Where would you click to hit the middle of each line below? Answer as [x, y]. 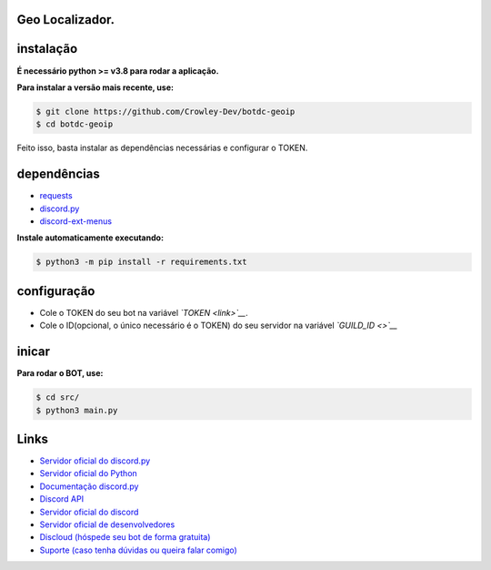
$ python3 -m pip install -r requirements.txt [141, 262]
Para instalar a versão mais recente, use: [95, 87]
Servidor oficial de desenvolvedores [107, 524]
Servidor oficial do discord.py [95, 461]
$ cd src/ [58, 397]
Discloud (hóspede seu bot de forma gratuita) [125, 537]
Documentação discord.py [89, 486]
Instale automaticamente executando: [90, 238]
